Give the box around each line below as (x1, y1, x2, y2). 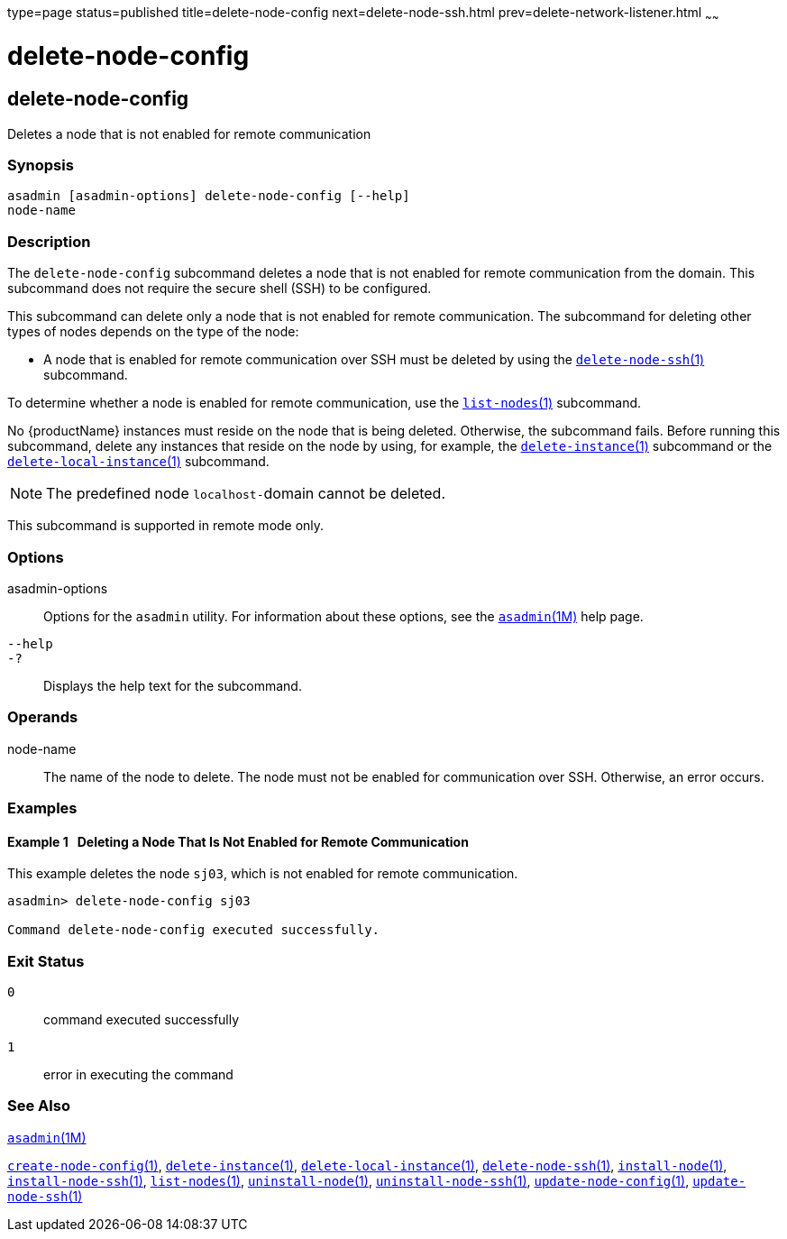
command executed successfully (43, 1012, 240, 1028)
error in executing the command (43, 1067, 233, 1083)
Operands (7, 708, 78, 727)
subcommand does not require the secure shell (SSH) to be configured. (7, 280, 432, 297)
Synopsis (7, 156, 74, 175)
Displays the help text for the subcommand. (43, 677, 302, 693)
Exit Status (7, 951, 85, 970)
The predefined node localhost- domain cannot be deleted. (46, 484, 446, 503)
